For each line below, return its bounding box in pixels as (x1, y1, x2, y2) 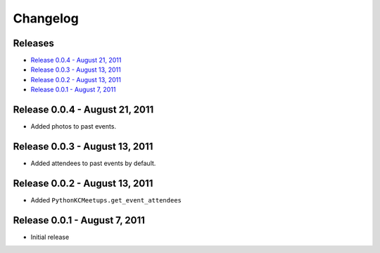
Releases (13, 37, 54, 49)
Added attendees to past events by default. (30, 159, 156, 168)
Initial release (30, 233, 70, 241)
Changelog (13, 11, 79, 26)
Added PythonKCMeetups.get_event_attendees (30, 195, 182, 204)
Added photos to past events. (30, 122, 116, 131)
